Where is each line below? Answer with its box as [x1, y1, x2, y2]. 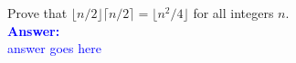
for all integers [193, 4, 274, 22]
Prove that [7, 4, 68, 22]
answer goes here [7, 39, 101, 58]
